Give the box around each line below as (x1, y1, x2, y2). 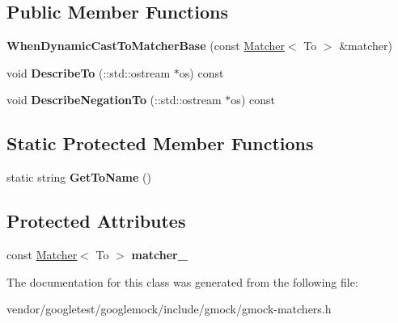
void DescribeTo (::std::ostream (6, 64, 171, 81)
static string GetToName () (6, 169, 151, 186)
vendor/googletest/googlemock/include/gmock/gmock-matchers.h (6, 300, 332, 317)
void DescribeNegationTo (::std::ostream (6, 91, 222, 108)
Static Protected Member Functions (6, 131, 314, 156)
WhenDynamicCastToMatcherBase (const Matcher (6, 37, 285, 54)
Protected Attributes (6, 208, 186, 233)
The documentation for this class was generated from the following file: (6, 273, 358, 290)
